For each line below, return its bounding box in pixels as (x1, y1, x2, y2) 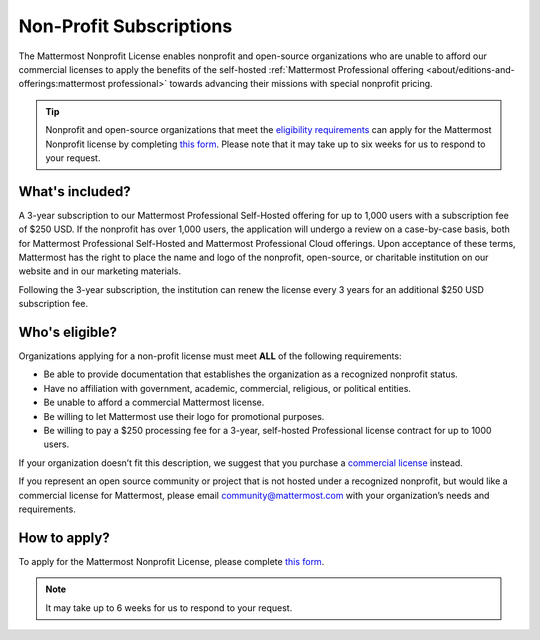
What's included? (18, 183, 132, 200)
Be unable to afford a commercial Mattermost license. (43, 396, 265, 409)
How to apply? (18, 529, 110, 546)
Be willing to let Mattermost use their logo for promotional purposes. (43, 410, 325, 422)
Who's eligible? (18, 323, 118, 340)
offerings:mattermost (18, 78, 106, 90)
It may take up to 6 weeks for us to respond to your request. (45, 601, 293, 614)
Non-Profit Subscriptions (18, 15, 233, 37)
